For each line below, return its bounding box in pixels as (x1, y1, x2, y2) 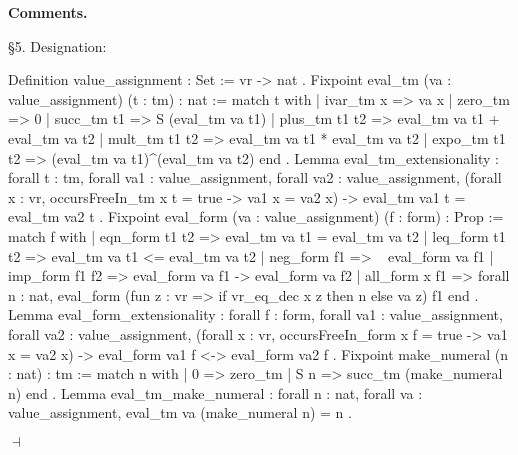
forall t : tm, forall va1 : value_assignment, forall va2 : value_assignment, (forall (8, 167, 502, 188)
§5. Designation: (8, 35, 107, 56)
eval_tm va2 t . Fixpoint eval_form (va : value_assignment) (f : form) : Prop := (8, 206, 504, 227)
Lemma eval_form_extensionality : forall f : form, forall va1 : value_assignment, (8, 304, 503, 325)
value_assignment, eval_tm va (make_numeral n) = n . (8, 402, 352, 423)
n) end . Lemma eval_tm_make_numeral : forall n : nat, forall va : (8, 382, 423, 403)
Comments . (8, 2, 88, 22)
